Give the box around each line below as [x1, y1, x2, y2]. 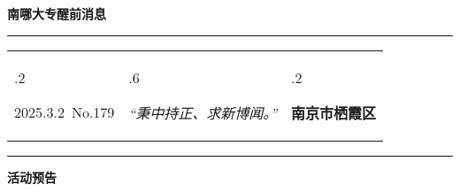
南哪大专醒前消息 [7, 4, 106, 22]
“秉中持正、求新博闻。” [128, 102, 278, 123]
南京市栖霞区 [291, 102, 377, 123]
